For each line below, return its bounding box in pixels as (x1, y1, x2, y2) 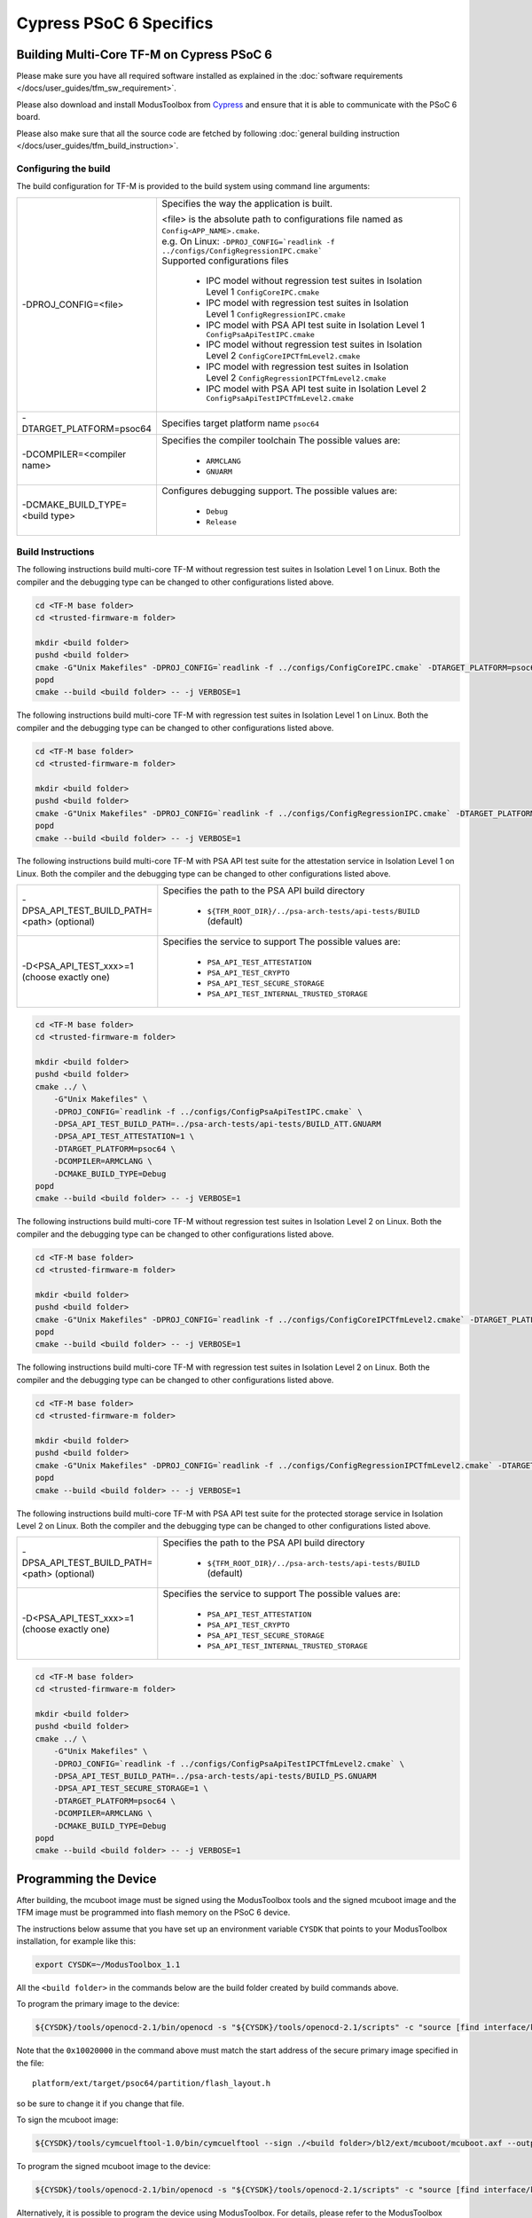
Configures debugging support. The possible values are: (160, 484, 398, 497)
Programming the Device (16, 1871, 157, 1886)
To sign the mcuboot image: (16, 2114, 119, 2125)
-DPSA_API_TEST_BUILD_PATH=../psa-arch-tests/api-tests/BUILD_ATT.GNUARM (53, 1119, 381, 1129)
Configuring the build (16, 162, 111, 175)
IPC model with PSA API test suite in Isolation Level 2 (205, 382, 427, 395)
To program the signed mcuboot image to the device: (16, 2160, 211, 2171)
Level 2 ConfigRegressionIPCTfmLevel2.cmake (205, 371, 387, 383)
